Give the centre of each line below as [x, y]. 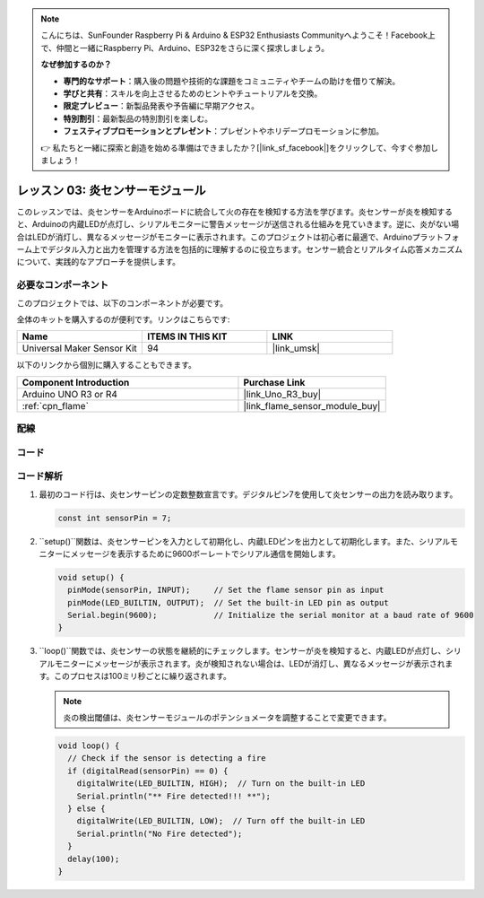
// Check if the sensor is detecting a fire [167, 759]
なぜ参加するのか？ [76, 65]
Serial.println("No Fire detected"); [160, 833]
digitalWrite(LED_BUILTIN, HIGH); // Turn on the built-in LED [221, 784]
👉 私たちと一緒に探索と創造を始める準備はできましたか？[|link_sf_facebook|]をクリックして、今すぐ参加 [236, 147]
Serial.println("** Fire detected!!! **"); [173, 796]
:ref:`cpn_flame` [56, 405]
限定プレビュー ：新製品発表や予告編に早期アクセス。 [161, 106]
